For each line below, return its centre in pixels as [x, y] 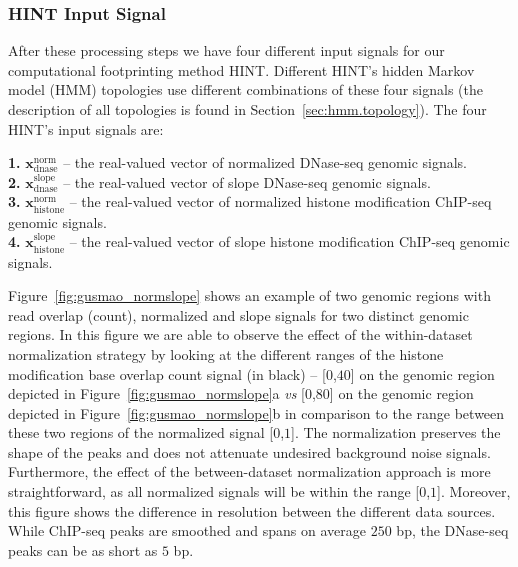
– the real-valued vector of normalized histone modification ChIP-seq [280, 201]
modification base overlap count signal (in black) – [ [167, 373]
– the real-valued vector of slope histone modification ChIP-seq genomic [289, 241]
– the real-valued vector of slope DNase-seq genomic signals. [247, 181]
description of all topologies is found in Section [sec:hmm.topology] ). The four [247, 109]
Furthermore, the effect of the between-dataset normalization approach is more [249, 471]
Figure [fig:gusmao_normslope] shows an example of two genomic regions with [249, 295]
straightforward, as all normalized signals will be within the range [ [214, 491]
